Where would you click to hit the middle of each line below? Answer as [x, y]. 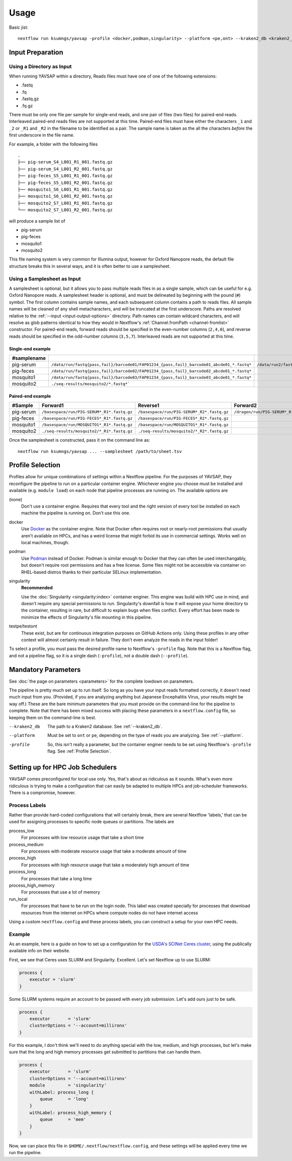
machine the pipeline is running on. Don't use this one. [76, 513]
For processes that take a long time [56, 878]
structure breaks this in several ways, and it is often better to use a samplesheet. [90, 266]
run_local [18, 899]
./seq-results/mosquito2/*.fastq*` [91, 384]
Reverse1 [149, 406]
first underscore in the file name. [42, 135]
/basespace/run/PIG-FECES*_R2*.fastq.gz [183, 418]
